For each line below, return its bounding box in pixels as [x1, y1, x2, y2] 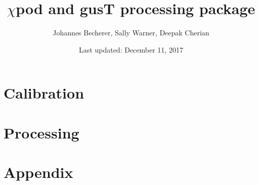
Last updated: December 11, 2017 [79, 44, 183, 55]
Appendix [4, 162, 73, 182]
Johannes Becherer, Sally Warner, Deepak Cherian [53, 27, 209, 38]
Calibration [4, 82, 84, 103]
